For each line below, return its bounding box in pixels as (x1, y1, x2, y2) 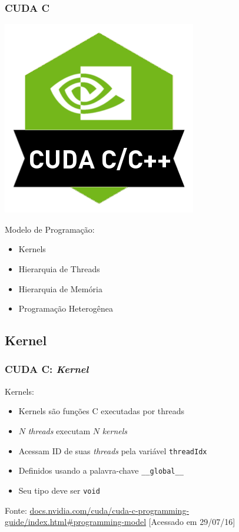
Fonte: (5, 504, 27, 516)
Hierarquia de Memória (18, 282, 102, 295)
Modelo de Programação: (5, 223, 95, 235)
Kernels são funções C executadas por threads (18, 405, 185, 417)
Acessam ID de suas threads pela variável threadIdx (18, 444, 207, 457)
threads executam (28, 424, 91, 437)
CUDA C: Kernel (5, 362, 89, 376)
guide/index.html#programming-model (5, 516, 147, 528)
